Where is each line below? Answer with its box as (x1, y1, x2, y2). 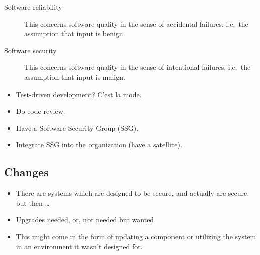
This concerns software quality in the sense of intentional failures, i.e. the (24, 62, 251, 72)
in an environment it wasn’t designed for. (16, 241, 143, 251)
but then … (16, 197, 50, 208)
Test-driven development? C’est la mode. (16, 89, 142, 99)
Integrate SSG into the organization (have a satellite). (16, 139, 182, 150)
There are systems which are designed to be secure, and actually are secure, (16, 188, 249, 198)
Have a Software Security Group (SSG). (16, 122, 139, 133)
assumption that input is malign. (24, 71, 125, 82)
